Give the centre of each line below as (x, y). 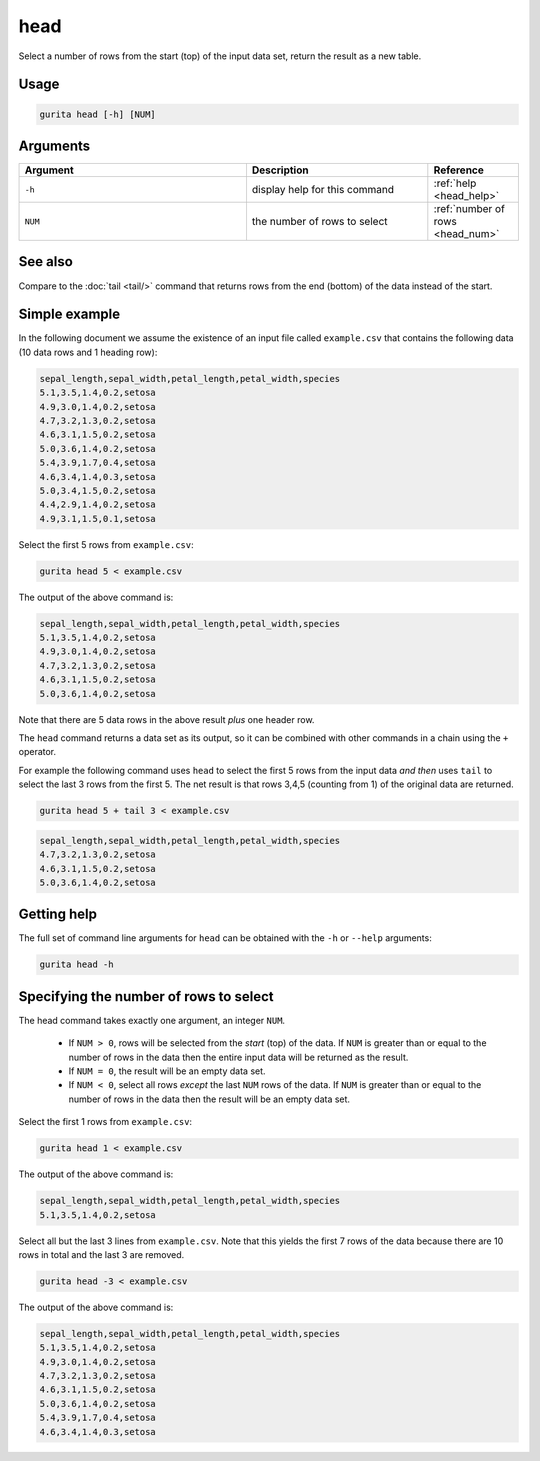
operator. (37, 752)
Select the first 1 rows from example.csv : (105, 1122)
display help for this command (323, 190)
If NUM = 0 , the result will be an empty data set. (167, 1071)
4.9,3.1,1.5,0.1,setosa (98, 518)
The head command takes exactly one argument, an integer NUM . (151, 1020)
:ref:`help (455, 183)
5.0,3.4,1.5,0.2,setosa (98, 490)
